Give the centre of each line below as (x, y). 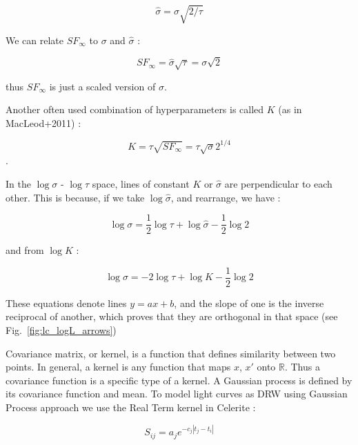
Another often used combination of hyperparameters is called (135, 109)
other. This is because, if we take (75, 197)
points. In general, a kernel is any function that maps (118, 367)
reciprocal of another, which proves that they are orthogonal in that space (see (172, 316)
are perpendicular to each (278, 183)
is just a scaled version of (102, 86)
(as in (290, 109)
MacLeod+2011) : (43, 122)
